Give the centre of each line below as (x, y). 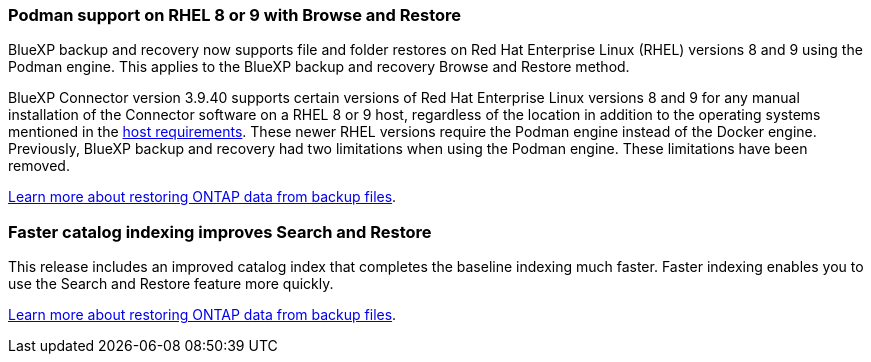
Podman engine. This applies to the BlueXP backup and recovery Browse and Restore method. (319, 67)
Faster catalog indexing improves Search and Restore (220, 231)
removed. (39, 166)
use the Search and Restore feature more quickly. (171, 284)
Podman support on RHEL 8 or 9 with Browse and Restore (235, 15)
